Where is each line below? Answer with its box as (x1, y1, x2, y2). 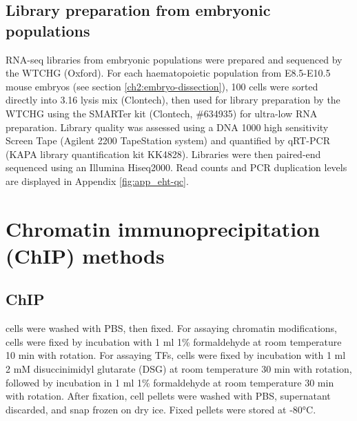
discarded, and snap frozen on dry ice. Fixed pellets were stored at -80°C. (6, 402, 316, 416)
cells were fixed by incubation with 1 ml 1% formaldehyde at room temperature (6, 334, 342, 349)
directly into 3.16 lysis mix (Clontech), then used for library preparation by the (6, 92, 340, 107)
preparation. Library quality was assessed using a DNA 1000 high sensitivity (6, 119, 329, 134)
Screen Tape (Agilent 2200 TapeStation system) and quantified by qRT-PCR (6, 133, 330, 148)
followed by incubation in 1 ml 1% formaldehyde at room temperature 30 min (6, 375, 334, 389)
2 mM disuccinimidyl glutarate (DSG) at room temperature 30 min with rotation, (6, 362, 352, 376)
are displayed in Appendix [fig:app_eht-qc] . (6, 173, 189, 188)
